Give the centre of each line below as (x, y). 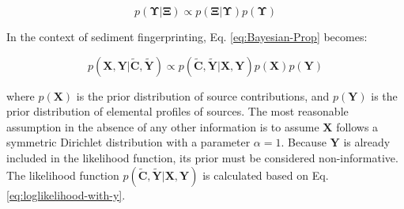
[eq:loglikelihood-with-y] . (66, 194)
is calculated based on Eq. (266, 175)
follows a (357, 126)
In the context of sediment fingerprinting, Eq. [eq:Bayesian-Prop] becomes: (187, 36)
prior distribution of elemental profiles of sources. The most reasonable (177, 111)
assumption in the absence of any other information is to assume (163, 126)
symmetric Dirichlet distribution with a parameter (128, 142)
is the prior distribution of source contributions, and (203, 95)
